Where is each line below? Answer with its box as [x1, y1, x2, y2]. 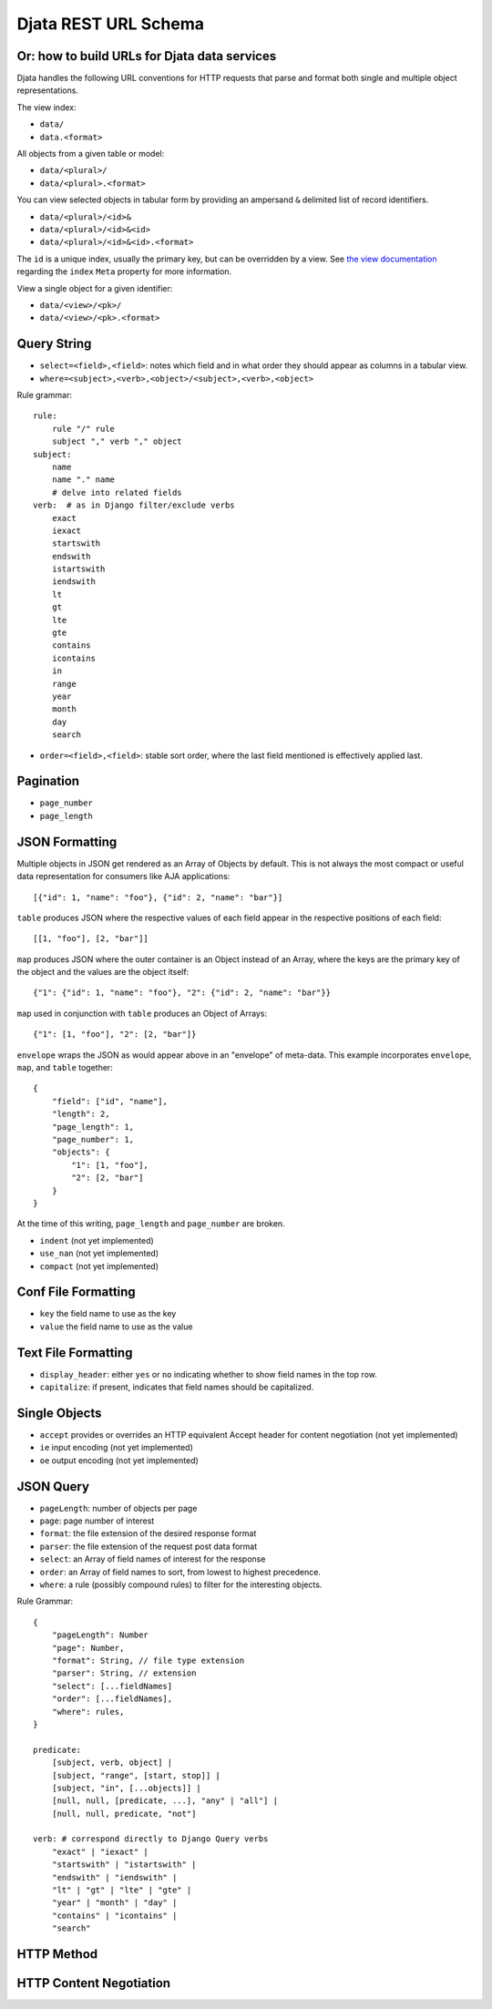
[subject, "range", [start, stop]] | [51, 1770, 220, 1780]
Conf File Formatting [16, 1285, 136, 1300]
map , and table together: [16, 1062, 113, 1073]
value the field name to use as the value [39, 1321, 193, 1332]
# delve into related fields [51, 487, 182, 497]
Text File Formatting [16, 1345, 133, 1360]
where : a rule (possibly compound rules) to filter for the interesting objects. [39, 1579, 323, 1590]
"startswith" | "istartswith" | [51, 1860, 197, 1870]
